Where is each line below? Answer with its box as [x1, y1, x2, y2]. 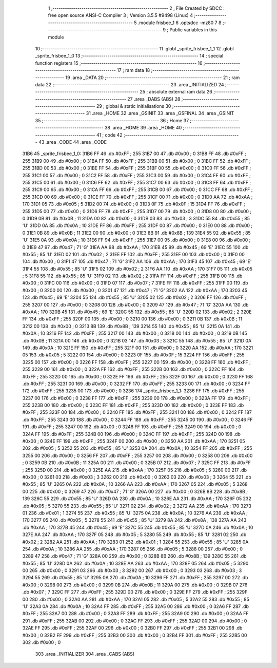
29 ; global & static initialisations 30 [96, 103, 171, 109]
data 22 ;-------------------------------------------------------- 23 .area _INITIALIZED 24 [35, 81, 224, 87]
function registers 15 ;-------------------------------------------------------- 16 [35, 60, 203, 66]
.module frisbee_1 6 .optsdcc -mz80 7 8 [137, 20, 222, 26]
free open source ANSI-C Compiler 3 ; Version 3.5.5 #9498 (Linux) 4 [48, 12, 193, 18]
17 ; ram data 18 [117, 67, 150, 73]
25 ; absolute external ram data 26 [139, 89, 213, 95]
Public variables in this [169, 27, 217, 33]
